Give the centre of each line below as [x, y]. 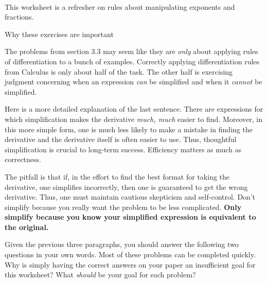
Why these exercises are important [59, 34]
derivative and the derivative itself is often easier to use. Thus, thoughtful [121, 139]
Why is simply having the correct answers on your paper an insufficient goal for [130, 264]
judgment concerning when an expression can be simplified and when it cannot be [133, 82]
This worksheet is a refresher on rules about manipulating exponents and [120, 6]
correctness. [23, 159]
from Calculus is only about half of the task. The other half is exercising [119, 71]
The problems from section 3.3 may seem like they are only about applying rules [131, 51]
